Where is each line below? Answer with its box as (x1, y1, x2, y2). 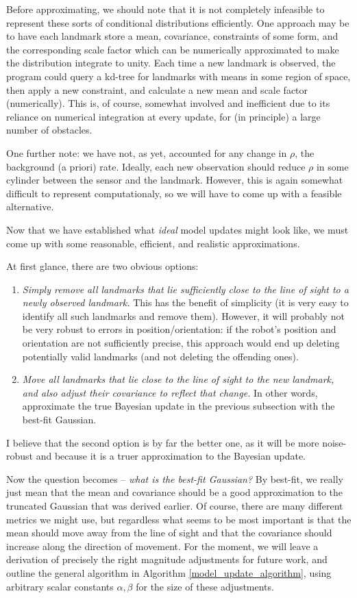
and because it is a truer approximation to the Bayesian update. (36, 449, 306, 463)
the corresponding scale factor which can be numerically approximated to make (6, 42, 339, 56)
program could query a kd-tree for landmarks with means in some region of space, (6, 68, 351, 83)
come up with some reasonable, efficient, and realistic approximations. (6, 236, 300, 250)
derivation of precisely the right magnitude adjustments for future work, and (6, 552, 328, 566)
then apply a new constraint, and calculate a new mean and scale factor (6, 82, 308, 97)
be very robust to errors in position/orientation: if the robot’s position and (22, 322, 336, 336)
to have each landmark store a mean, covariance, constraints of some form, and (6, 29, 338, 43)
